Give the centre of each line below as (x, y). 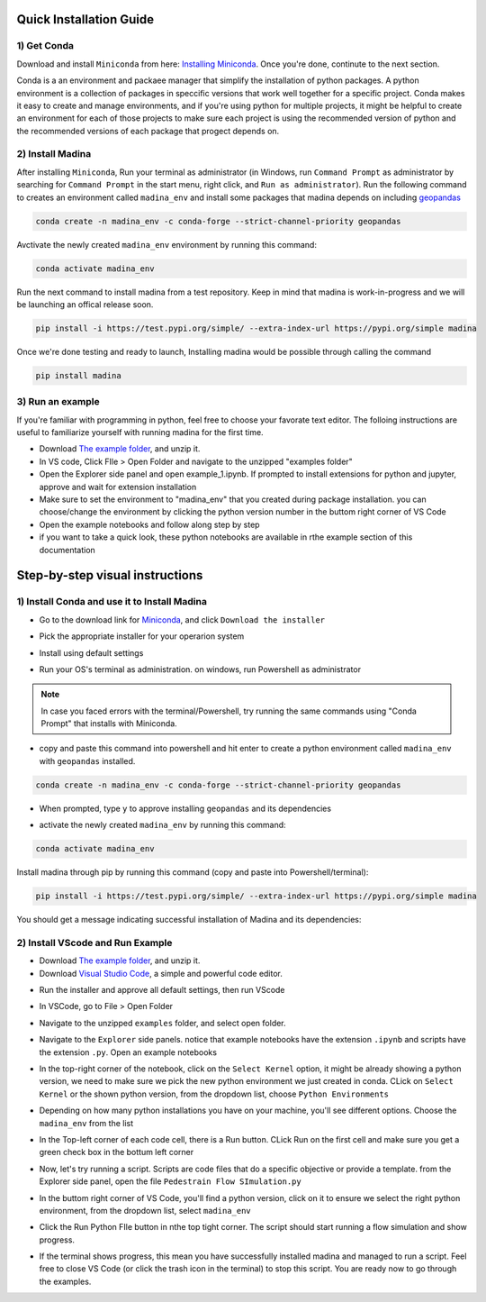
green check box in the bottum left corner (116, 1152)
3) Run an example (58, 402)
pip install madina (78, 375)
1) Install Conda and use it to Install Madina (112, 602)
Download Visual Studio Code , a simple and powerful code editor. (161, 973)
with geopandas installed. (87, 760)
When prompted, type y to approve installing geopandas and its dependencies (185, 808)
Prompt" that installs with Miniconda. (109, 724)
